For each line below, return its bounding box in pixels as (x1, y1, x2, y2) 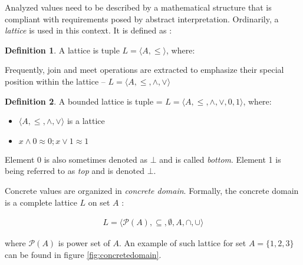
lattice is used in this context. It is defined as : (5, 24, 172, 36)
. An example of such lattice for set (119, 237, 246, 249)
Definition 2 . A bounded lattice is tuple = (5, 95, 163, 107)
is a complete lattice (5, 196, 77, 208)
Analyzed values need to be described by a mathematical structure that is (5, 1, 272, 13)
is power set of (58, 237, 110, 249)
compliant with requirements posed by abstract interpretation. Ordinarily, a (5, 12, 279, 25)
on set (88, 196, 110, 208)
